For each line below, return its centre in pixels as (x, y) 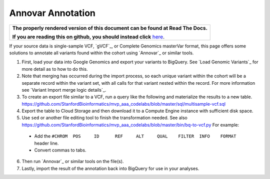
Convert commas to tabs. (60, 150)
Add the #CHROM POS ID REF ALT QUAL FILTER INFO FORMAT (135, 136)
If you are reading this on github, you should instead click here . (88, 36)
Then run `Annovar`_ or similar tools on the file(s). (73, 162)
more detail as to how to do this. (55, 69)
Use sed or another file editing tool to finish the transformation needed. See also (104, 118)
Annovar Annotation (52, 13)
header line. (46, 143)
